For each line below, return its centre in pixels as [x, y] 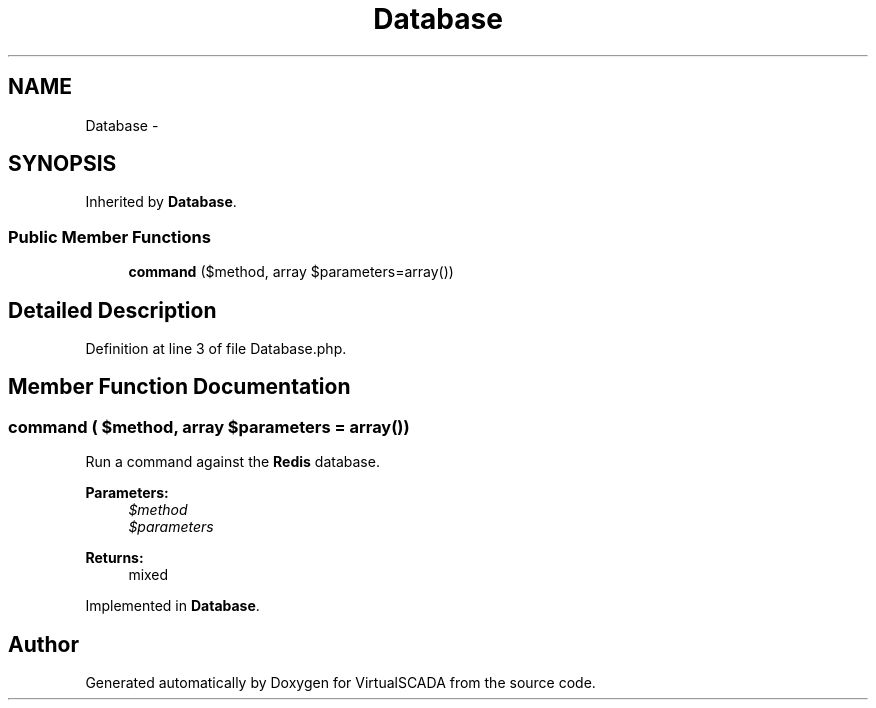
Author [43, 644]
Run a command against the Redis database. [232, 462]
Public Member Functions [109, 236]
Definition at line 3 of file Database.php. [216, 349]
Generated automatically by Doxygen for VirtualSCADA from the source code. [340, 683]
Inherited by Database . [161, 202]
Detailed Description [112, 310]
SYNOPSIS [62, 164]
